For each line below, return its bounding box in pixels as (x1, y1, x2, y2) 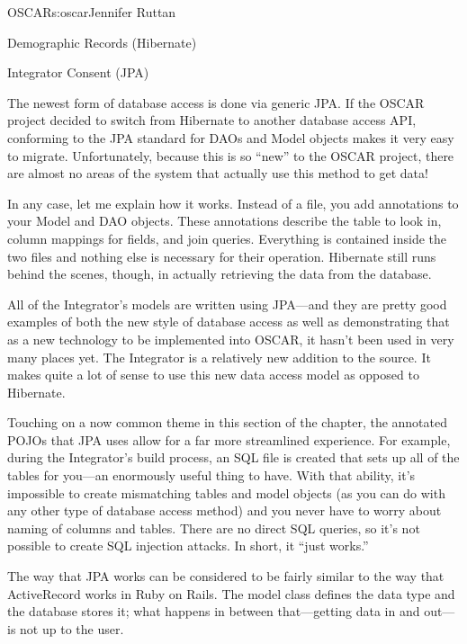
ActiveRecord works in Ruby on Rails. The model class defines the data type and (7, 584, 455, 603)
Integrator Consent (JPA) (7, 63, 149, 82)
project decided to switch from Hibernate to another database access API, (7, 111, 417, 130)
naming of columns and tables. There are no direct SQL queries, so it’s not (7, 518, 420, 537)
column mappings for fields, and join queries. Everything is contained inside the (7, 228, 447, 247)
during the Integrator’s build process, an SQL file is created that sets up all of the (7, 448, 460, 467)
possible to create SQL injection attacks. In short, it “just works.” (7, 536, 369, 555)
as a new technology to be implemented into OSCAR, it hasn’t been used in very (7, 329, 454, 348)
